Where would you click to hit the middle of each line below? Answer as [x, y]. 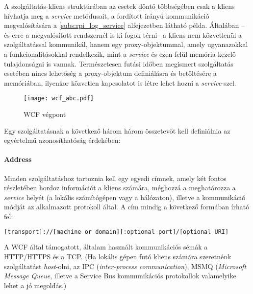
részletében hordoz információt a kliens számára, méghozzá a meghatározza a [120, 188]
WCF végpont [45, 114]
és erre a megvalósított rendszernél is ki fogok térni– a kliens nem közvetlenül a [123, 34]
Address [18, 159]
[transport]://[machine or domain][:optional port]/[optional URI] [116, 232]
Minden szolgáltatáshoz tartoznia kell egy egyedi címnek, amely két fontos [115, 178]
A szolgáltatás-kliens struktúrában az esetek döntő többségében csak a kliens [119, 6]
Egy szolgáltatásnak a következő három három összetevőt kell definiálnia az [117, 130]
